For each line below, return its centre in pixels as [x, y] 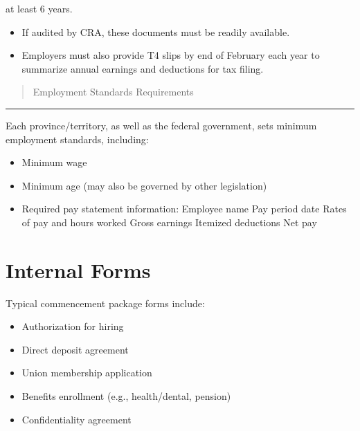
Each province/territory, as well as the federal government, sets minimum [161, 125]
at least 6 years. [39, 8]
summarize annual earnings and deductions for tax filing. [143, 68]
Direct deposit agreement [75, 349]
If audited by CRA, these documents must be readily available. [156, 31]
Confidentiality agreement [76, 419]
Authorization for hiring [73, 326]
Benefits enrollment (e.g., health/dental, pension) [126, 396]
